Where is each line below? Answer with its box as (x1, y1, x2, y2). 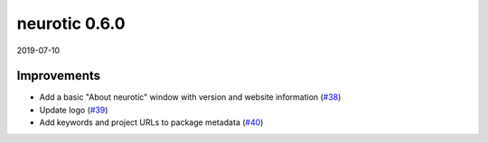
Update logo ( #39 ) (39, 104, 108, 115)
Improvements (16, 68, 101, 84)
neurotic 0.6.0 (16, 13, 126, 33)
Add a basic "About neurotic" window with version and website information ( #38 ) (39, 92, 342, 103)
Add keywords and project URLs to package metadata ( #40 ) (39, 117, 264, 128)
